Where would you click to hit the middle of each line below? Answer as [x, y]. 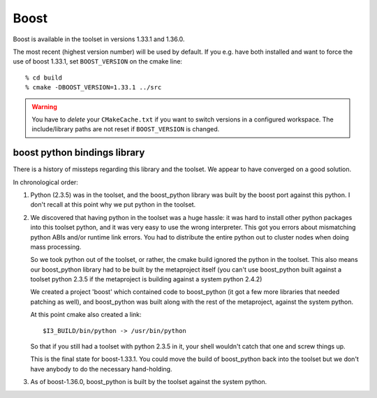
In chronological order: [45, 182]
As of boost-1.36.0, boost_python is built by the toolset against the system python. [149, 382]
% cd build [44, 78]
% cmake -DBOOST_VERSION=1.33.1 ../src [94, 88]
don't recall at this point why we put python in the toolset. [113, 205]
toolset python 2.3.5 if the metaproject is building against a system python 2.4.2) [146, 279]
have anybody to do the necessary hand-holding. [101, 369]
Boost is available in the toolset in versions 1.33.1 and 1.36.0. [99, 39]
